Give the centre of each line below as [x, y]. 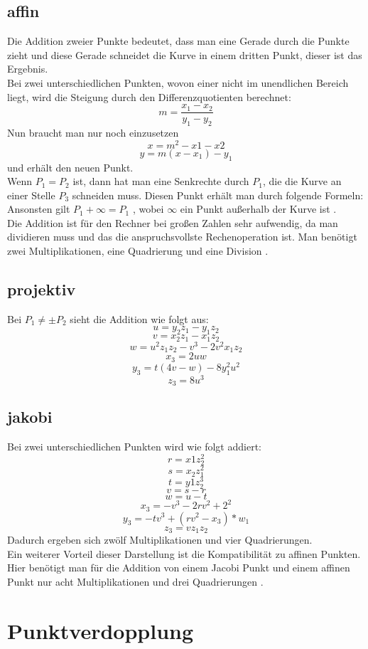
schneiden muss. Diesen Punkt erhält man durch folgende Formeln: [218, 195]
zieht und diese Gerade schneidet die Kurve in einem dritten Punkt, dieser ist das [185, 54]
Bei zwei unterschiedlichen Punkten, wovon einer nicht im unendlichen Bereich [178, 82]
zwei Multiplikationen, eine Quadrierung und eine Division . [138, 251]
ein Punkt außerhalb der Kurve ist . [258, 209]
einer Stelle [31, 195]
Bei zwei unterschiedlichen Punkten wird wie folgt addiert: [134, 447]
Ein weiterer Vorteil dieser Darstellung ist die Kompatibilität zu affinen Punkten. [184, 553]
